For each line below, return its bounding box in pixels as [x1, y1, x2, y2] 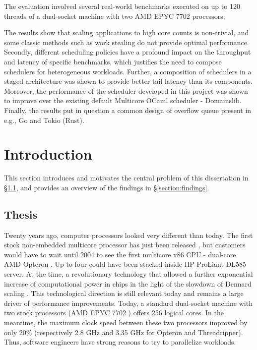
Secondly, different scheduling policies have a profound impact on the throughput [4, 47, 251, 57]
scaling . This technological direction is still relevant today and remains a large [4, 288, 244, 298]
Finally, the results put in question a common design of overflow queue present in [4, 105, 252, 115]
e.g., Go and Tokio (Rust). [4, 115, 84, 125]
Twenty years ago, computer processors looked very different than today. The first [4, 230, 253, 240]
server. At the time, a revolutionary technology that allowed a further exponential [4, 269, 253, 279]
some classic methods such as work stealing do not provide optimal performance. [4, 37, 249, 47]
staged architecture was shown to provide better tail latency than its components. [4, 76, 253, 86]
